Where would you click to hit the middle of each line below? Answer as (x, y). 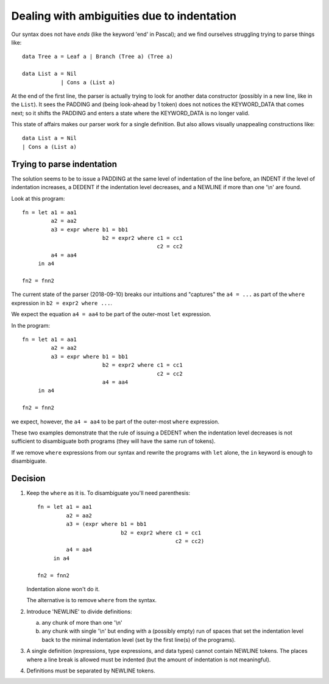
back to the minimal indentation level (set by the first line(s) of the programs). (139, 639)
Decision (28, 478)
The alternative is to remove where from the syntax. (92, 600)
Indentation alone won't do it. (63, 589)
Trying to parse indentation (64, 164)
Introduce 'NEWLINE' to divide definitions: (79, 611)
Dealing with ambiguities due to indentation (124, 16)
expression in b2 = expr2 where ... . (62, 303)
